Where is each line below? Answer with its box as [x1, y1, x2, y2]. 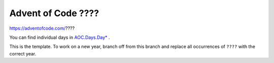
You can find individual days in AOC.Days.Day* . [9, 34, 110, 40]
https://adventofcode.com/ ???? [9, 25, 75, 31]
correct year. [9, 50, 37, 56]
